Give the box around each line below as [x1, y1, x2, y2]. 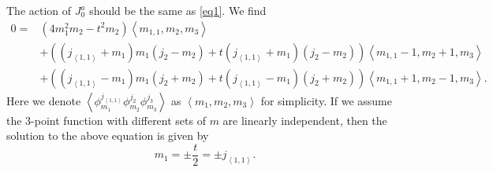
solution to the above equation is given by [6, 127, 209, 144]
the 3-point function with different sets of [6, 112, 206, 128]
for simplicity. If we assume [260, 92, 392, 108]
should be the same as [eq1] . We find [89, 2, 267, 18]
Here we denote [6, 92, 81, 108]
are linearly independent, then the [222, 112, 387, 128]
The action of [6, 2, 72, 18]
